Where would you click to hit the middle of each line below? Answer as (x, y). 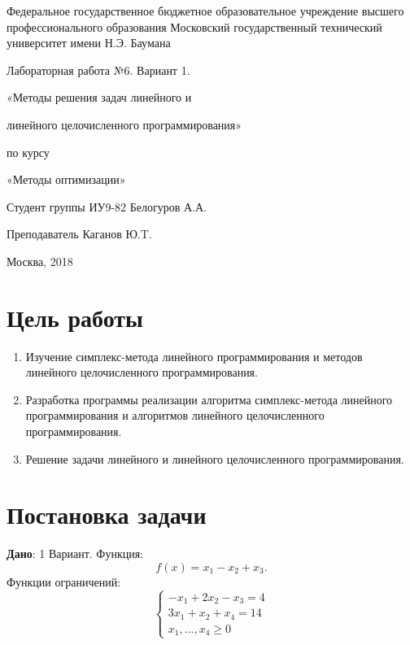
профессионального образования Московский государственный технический (194, 26)
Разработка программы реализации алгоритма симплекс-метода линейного (209, 399)
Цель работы (75, 317)
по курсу (28, 152)
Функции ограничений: (64, 581)
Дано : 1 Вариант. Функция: (75, 553)
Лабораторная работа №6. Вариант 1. (98, 70)
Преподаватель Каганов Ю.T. (79, 234)
